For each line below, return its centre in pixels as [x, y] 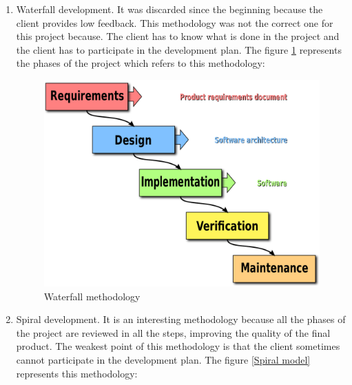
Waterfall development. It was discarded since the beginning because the [169, 9]
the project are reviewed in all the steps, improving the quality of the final [173, 332]
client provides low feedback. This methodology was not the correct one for [175, 22]
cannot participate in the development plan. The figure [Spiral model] [163, 360]
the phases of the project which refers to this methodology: [141, 63]
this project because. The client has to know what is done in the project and [178, 36]
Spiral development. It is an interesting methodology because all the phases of [181, 319]
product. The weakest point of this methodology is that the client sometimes [178, 346]
